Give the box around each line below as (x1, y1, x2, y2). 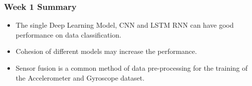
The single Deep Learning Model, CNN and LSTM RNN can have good (15, 20, 234, 30)
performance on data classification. (15, 29, 122, 40)
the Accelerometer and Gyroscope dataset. (15, 72, 145, 83)
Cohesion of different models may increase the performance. (15, 46, 197, 56)
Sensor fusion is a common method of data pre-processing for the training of (15, 63, 248, 73)
